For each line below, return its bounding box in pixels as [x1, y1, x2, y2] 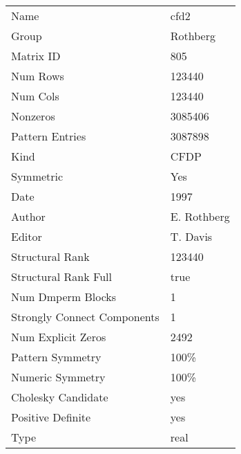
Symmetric [11, 168, 64, 184]
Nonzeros [11, 108, 55, 124]
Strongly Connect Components [11, 309, 160, 325]
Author [11, 208, 46, 224]
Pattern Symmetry [11, 349, 102, 365]
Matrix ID [11, 48, 61, 64]
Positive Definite [11, 409, 91, 425]
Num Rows [11, 68, 64, 84]
